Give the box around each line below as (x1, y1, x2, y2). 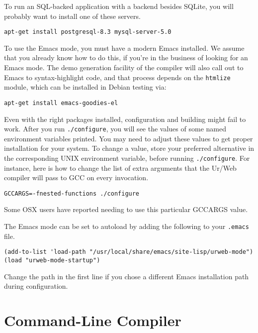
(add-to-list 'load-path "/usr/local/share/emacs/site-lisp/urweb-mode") (4, 248, 254, 256)
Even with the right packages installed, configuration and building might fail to (4, 113, 246, 124)
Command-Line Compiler (4, 310, 181, 330)
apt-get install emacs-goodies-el (4, 99, 118, 107)
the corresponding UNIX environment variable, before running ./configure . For (4, 152, 250, 163)
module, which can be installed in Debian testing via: (4, 82, 167, 92)
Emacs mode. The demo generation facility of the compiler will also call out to (4, 62, 244, 73)
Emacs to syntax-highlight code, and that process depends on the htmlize (4, 72, 231, 82)
